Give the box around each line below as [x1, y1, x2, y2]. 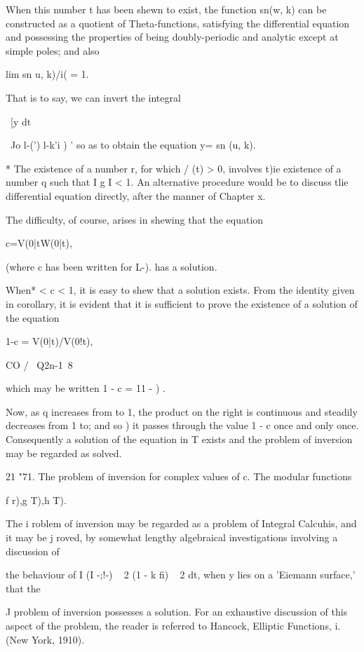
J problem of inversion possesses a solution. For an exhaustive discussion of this [6, 604, 348, 619]
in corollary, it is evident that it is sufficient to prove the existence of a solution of [6, 296, 358, 311]
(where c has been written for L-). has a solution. [6, 259, 217, 273]
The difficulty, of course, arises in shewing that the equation [6, 212, 264, 226]
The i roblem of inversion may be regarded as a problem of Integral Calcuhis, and [6, 516, 357, 531]
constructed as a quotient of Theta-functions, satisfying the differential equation [6, 15, 350, 30]
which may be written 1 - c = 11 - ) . [6, 381, 166, 395]
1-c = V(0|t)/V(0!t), [6, 334, 93, 348]
